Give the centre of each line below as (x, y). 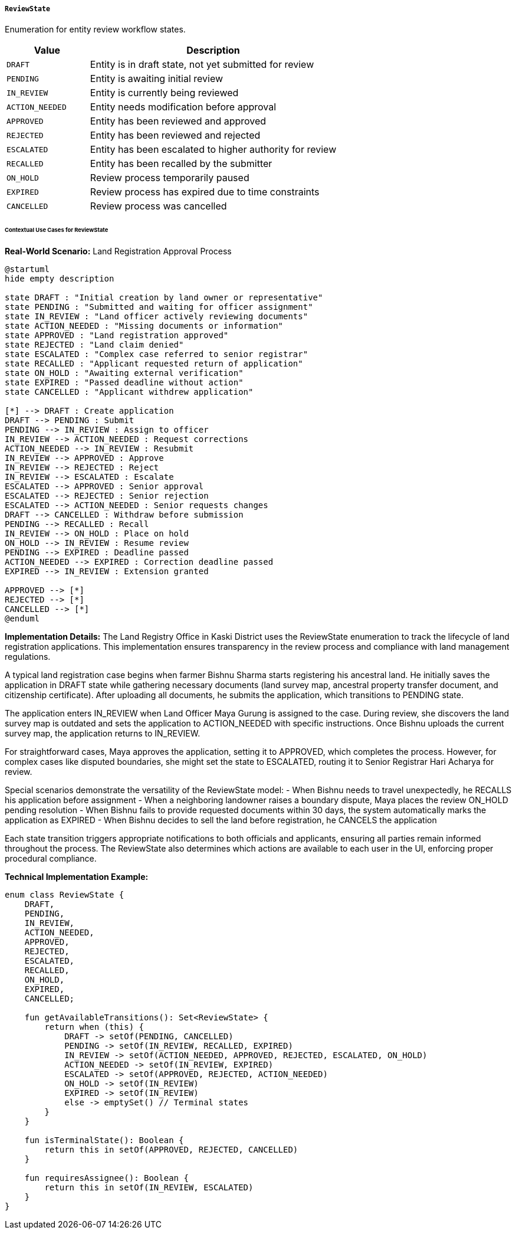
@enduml (22, 619)
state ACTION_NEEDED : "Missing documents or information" (144, 326)
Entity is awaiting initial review (157, 79)
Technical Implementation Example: (77, 877)
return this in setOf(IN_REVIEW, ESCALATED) (149, 1188)
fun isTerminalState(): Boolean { (104, 1140)
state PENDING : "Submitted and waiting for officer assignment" (159, 307)
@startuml (27, 269)
